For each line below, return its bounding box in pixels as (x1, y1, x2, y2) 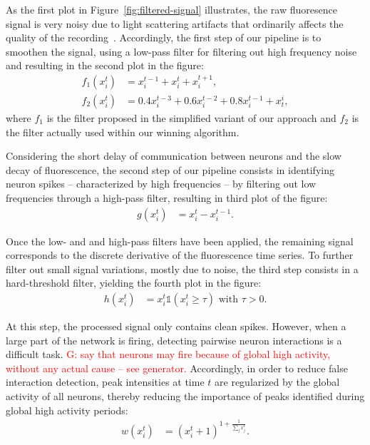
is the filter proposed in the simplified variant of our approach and (46, 111, 336, 126)
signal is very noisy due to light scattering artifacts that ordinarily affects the (6, 16, 344, 31)
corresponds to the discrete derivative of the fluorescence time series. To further (6, 247, 354, 262)
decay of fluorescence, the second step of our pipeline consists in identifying (6, 162, 334, 177)
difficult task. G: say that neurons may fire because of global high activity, (6, 347, 331, 362)
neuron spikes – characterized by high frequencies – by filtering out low (6, 176, 317, 191)
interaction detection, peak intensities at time (6, 374, 205, 389)
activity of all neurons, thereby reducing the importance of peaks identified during (6, 389, 365, 403)
